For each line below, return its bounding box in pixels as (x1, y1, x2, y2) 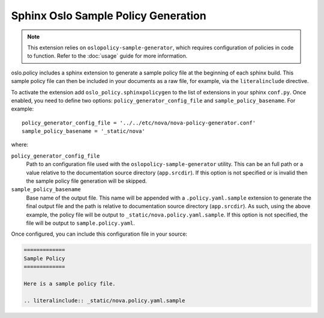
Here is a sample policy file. (23, 280, 116, 287)
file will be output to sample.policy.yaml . (26, 219, 135, 227)
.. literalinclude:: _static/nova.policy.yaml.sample (23, 297, 185, 304)
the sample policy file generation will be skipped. (26, 177, 147, 185)
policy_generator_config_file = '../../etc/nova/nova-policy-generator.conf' (22, 119, 256, 126)
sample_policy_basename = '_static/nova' (22, 128, 145, 135)
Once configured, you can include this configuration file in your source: (11, 230, 188, 237)
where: (11, 141, 29, 148)
